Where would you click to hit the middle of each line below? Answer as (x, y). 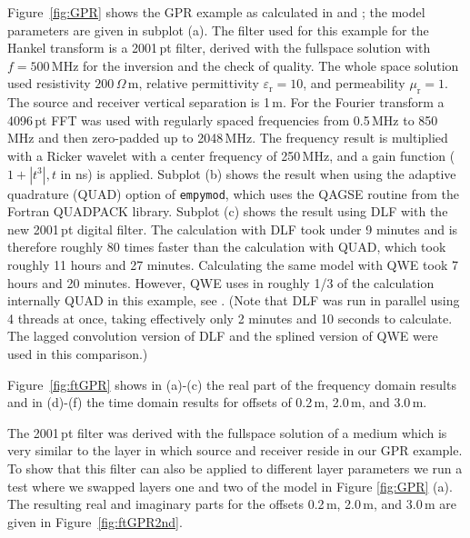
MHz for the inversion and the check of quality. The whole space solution (255, 65)
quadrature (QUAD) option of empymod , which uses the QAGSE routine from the (234, 193)
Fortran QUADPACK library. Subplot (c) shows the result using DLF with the (228, 211)
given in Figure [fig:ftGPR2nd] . (95, 521)
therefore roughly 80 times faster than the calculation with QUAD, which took (227, 247)
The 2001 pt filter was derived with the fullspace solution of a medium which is (227, 432)
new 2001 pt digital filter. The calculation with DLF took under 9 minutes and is (233, 229)
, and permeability (354, 83)
